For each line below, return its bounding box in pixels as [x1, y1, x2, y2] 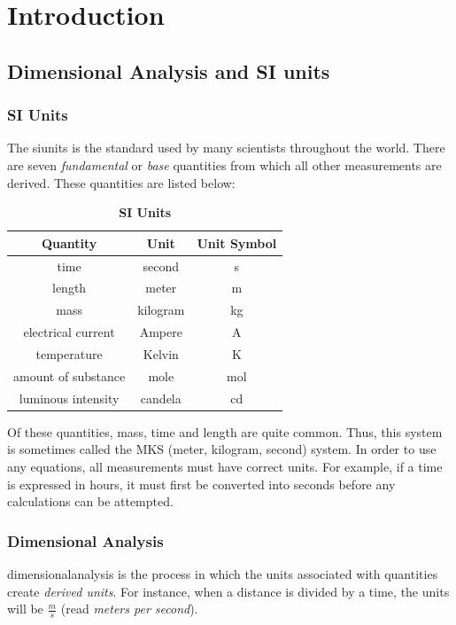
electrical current [23, 323, 115, 341]
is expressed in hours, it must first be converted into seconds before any [7, 474, 396, 493]
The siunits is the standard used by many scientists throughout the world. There [7, 138, 445, 157]
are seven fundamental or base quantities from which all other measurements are [7, 155, 442, 174]
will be [7, 599, 43, 618]
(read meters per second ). [60, 599, 198, 618]
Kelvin [143, 344, 179, 363]
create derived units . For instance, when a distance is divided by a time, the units [7, 582, 450, 600]
